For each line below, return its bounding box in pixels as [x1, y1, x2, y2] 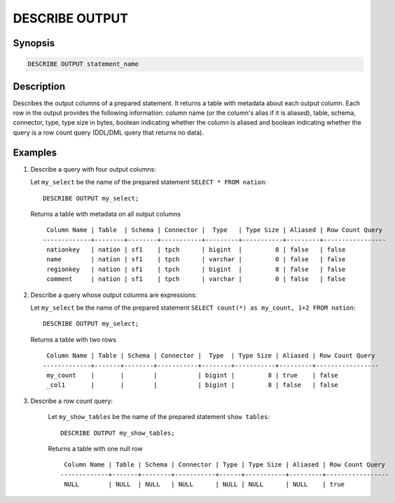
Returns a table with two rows [30, 335, 117, 343]
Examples [13, 146, 57, 158]
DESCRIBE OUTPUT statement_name [27, 60, 139, 68]
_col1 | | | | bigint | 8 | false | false [46, 381, 339, 389]
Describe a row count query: [30, 397, 113, 405]
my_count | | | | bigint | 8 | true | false [46, 371, 339, 379]
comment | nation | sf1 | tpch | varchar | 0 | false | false [46, 275, 346, 283]
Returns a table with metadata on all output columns [30, 209, 181, 218]
